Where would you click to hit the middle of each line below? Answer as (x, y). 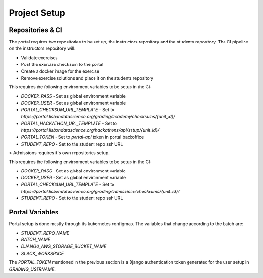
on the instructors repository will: (42, 48)
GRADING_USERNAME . (32, 269)
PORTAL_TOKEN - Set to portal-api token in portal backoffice (83, 137)
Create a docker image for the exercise (60, 71)
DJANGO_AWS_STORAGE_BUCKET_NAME (64, 246)
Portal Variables (34, 212)
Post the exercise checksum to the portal (62, 64)
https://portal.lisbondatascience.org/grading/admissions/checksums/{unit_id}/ (100, 191)
